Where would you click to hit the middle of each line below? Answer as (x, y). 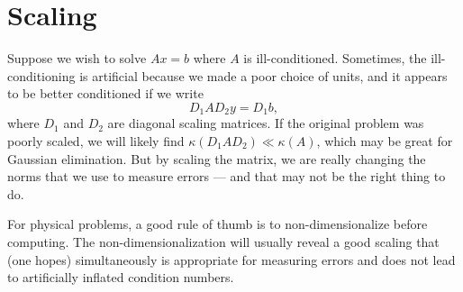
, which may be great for (385, 140)
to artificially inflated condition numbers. (121, 277)
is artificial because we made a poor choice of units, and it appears (263, 75)
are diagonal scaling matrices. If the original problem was (266, 123)
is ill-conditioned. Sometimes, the (335, 58)
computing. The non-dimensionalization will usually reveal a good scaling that (223, 241)
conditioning (41, 75)
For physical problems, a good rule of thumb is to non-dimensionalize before (218, 224)
